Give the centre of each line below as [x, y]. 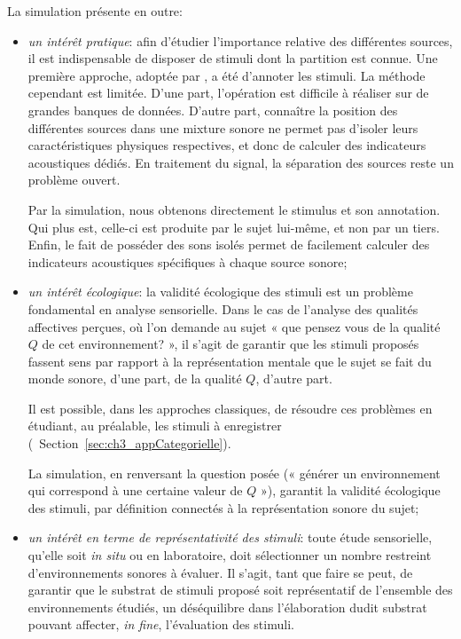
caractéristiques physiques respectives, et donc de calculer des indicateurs [227, 145]
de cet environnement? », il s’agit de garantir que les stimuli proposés [230, 344]
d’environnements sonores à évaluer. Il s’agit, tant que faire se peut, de [220, 572]
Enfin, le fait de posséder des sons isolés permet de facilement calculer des [229, 245]
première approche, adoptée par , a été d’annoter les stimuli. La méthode [227, 75]
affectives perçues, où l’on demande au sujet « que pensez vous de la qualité [234, 326]
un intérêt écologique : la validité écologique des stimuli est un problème [220, 292]
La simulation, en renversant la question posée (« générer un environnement [234, 473]
